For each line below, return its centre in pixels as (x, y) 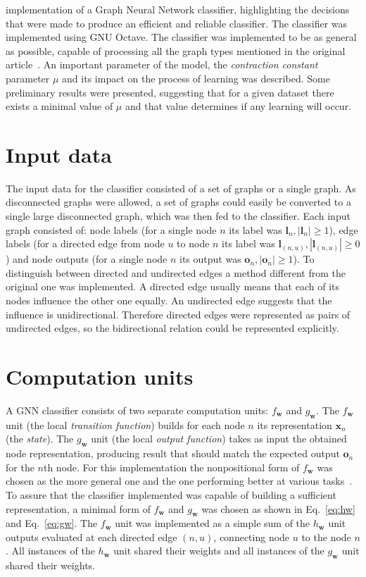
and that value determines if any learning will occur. (238, 106)
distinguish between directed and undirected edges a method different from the (176, 272)
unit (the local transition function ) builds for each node (125, 424)
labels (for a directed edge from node (85, 243)
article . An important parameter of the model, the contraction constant (162, 64)
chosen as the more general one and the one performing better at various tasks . (179, 481)
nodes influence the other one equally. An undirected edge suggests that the (169, 300)
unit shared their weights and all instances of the (219, 551)
